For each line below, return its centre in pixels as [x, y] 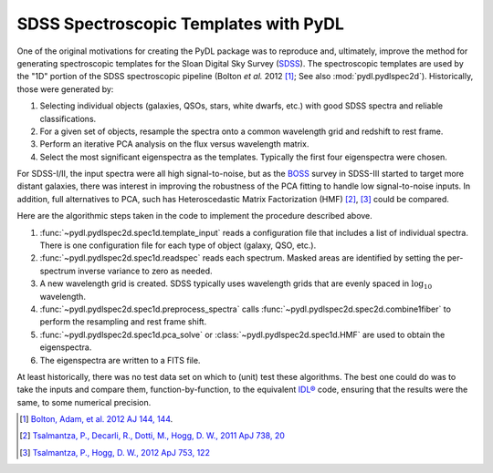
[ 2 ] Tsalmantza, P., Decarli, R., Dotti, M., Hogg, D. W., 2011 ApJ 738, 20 [152, 436]
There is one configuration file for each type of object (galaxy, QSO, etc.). [178, 245]
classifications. [68, 118]
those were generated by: [65, 89]
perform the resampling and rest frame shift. [123, 322]
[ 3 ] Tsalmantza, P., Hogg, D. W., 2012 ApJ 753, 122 [115, 452]
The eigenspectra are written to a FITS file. [120, 360]
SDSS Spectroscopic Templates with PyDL [180, 24]
